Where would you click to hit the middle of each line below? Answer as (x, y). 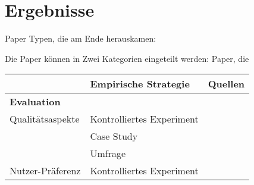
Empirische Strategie (140, 84)
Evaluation (35, 102)
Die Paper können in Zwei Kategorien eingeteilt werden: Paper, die (127, 58)
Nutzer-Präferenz (45, 171)
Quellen (226, 84)
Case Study (114, 136)
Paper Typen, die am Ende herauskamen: (81, 38)
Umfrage (108, 153)
